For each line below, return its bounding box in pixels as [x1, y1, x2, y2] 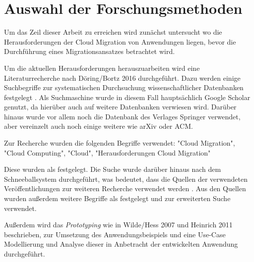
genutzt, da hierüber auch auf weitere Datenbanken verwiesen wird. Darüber [4, 102, 237, 112]
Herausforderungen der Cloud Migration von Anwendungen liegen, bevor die [4, 36, 236, 47]
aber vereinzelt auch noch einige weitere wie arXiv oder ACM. [4, 121, 193, 131]
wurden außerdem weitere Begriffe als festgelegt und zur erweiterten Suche [4, 193, 231, 204]
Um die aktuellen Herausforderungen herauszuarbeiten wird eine [4, 62, 200, 73]
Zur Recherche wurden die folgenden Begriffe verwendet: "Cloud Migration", [4, 138, 235, 148]
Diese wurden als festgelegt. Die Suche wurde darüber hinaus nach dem [4, 164, 221, 174]
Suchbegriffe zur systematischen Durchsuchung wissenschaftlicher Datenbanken [4, 82, 244, 93]
